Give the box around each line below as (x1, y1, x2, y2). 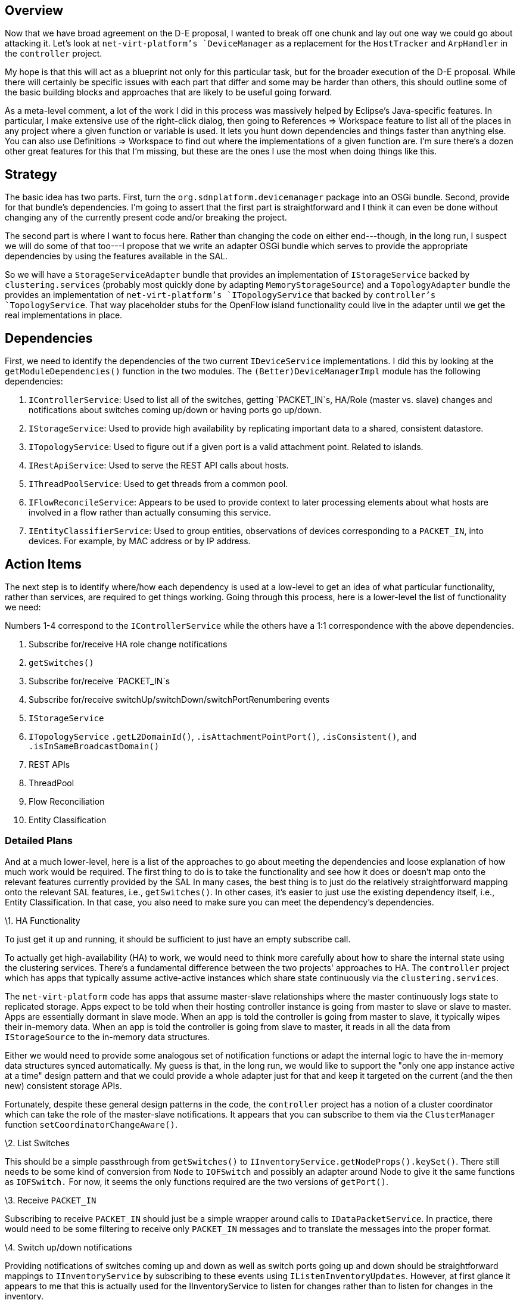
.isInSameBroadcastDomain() (29, 741, 160, 751)
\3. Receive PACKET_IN (5, 1194, 96, 1205)
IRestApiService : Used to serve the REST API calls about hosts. (29, 460, 289, 471)
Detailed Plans (5, 834, 73, 847)
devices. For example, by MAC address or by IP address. (29, 536, 251, 547)
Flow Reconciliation (29, 796, 105, 806)
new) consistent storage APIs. (5, 1080, 122, 1091)
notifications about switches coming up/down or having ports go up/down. (29, 405, 322, 415)
